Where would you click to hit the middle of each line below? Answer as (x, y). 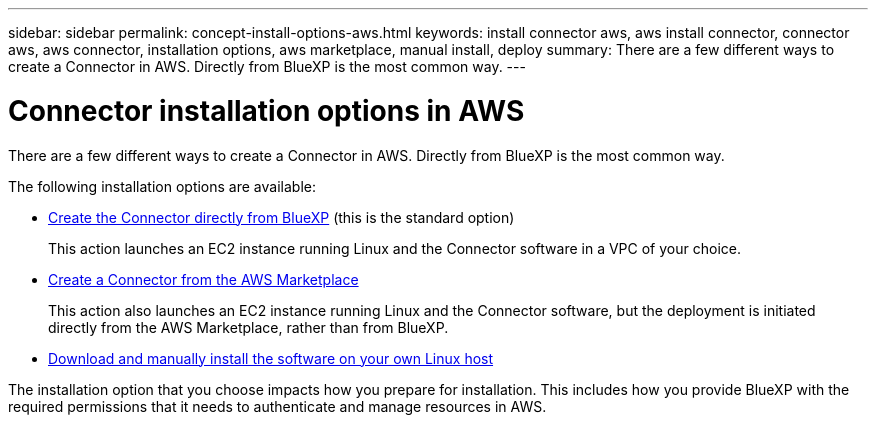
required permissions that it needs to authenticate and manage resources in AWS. (277, 406)
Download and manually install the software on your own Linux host (271, 358)
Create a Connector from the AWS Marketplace (203, 279)
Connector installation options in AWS (266, 110)
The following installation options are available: (162, 186)
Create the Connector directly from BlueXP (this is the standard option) (281, 217)
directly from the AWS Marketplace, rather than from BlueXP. (248, 327)
